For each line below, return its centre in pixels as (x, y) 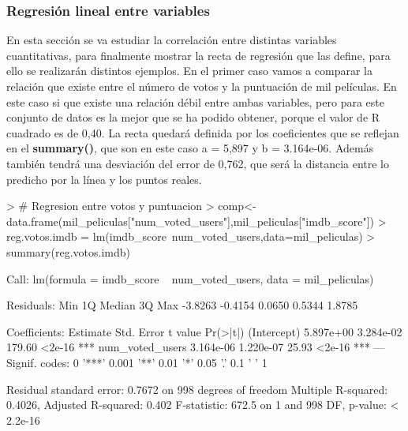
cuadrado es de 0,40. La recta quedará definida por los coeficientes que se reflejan (203, 132)
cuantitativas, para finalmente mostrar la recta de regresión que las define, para (198, 55)
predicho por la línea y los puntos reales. (104, 179)
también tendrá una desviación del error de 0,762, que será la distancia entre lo (198, 163)
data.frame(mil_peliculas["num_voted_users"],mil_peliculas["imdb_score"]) (190, 221)
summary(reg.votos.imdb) (68, 251)
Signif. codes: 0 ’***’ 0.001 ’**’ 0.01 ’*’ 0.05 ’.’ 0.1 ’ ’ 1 (137, 362)
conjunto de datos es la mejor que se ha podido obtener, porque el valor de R (193, 117)
